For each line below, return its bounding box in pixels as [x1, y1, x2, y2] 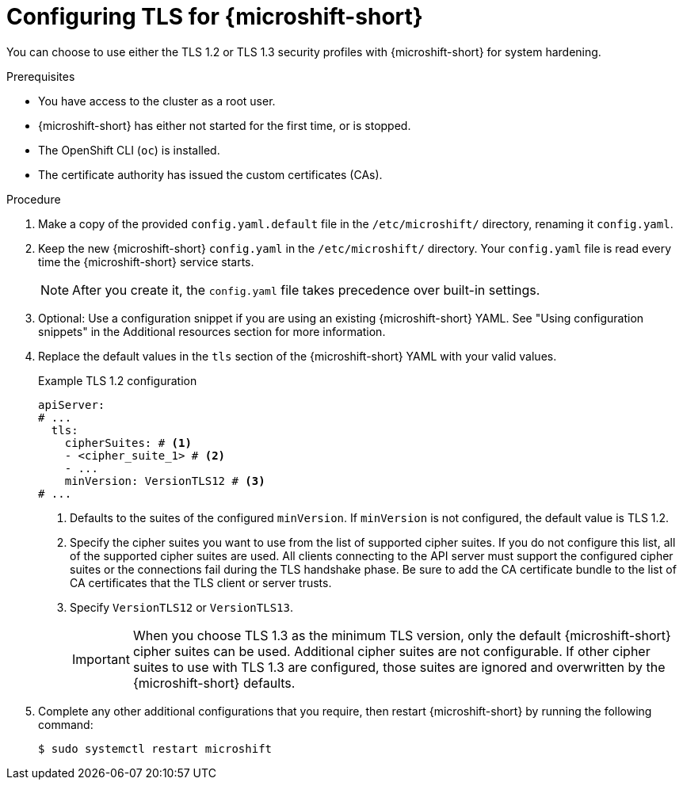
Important [72, 651, 130, 667]
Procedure [6, 192, 61, 206]
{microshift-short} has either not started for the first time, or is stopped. [38, 118, 411, 132]
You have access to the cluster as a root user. [38, 93, 276, 108]
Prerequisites [6, 69, 75, 83]
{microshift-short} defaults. [132, 674, 296, 691]
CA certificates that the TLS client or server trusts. [70, 575, 332, 589]
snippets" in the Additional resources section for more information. [38, 324, 386, 338]
